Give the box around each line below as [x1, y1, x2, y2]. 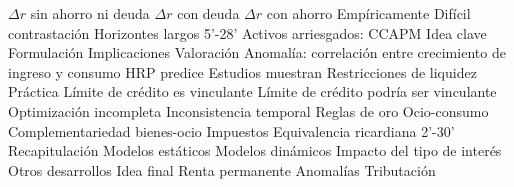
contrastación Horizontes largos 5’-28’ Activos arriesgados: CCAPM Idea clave [8, 22, 487, 43]
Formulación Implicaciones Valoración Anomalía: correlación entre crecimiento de [8, 42, 506, 63]
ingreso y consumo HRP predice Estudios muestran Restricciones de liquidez [8, 61, 477, 82]
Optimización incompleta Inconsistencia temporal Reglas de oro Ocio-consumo [8, 100, 489, 121]
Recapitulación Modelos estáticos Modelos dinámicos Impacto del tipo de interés [8, 140, 502, 161]
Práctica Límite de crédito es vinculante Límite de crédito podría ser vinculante [8, 81, 497, 102]
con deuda [177, 3, 240, 23]
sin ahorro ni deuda [30, 3, 150, 23]
